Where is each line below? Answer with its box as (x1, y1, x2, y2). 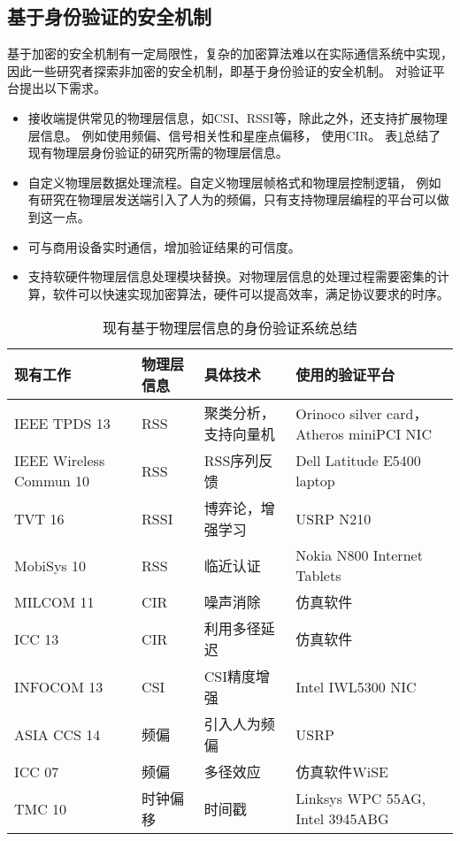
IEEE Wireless (14, 450, 105, 471)
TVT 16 (14, 508, 65, 529)
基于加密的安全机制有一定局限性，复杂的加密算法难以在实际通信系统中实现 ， (7, 44, 453, 63)
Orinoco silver (295, 402, 382, 424)
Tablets (295, 565, 341, 586)
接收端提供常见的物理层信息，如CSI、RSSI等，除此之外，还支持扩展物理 (27, 108, 448, 126)
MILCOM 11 (14, 591, 95, 612)
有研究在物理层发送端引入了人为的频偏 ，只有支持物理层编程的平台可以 (27, 190, 437, 209)
